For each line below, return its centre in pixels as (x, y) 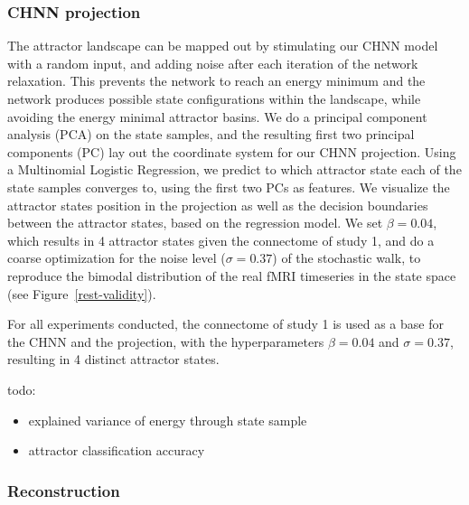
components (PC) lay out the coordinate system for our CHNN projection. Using (232, 151)
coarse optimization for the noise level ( (117, 258)
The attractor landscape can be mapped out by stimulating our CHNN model (223, 46)
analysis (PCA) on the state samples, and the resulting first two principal (211, 134)
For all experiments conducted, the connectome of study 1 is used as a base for (225, 324)
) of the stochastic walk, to (347, 258)
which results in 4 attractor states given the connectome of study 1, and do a (221, 240)
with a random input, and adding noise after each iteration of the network (213, 63)
